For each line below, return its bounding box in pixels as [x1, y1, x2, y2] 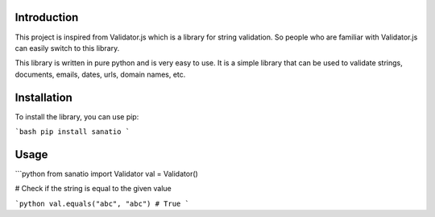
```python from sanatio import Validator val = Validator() [14, 169, 199, 178]
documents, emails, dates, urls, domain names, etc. [14, 69, 186, 79]
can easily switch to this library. [14, 43, 120, 52]
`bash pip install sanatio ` [14, 127, 130, 136]
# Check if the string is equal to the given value [14, 184, 172, 194]
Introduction [14, 10, 79, 24]
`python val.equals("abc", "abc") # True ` [14, 198, 189, 208]
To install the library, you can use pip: [14, 111, 139, 121]
